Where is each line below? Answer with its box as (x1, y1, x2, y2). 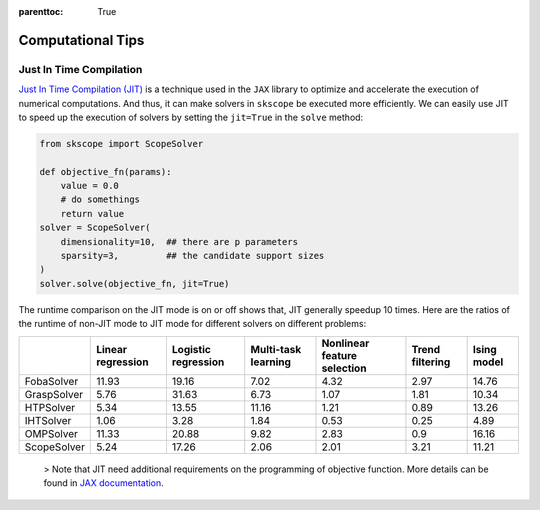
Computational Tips (18, 31, 145, 49)
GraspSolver (24, 387, 84, 401)
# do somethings (60, 194, 140, 205)
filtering (411, 355, 451, 369)
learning (250, 355, 292, 369)
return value (60, 208, 125, 219)
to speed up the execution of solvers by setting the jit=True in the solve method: (18, 111, 364, 123)
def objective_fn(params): (39, 166, 172, 177)
